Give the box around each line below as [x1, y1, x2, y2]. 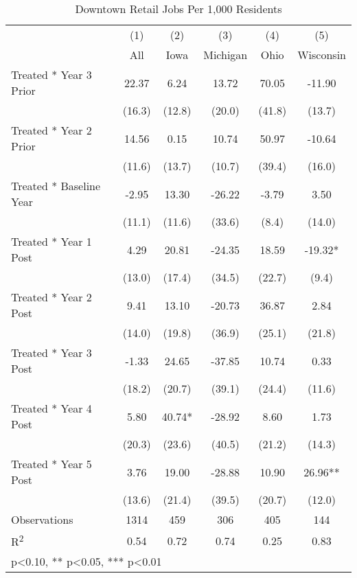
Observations [11, 511, 73, 527]
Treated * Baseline [11, 178, 101, 194]
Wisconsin [297, 47, 346, 62]
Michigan [203, 47, 248, 62]
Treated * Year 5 [11, 456, 92, 472]
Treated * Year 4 [11, 400, 92, 416]
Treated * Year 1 [11, 233, 92, 249]
